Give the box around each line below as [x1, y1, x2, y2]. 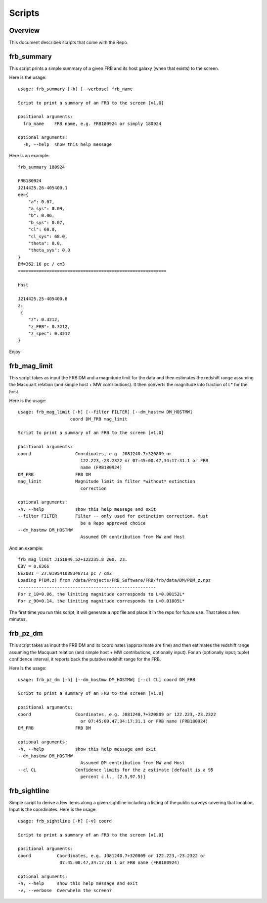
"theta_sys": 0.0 [28, 247, 70, 253]
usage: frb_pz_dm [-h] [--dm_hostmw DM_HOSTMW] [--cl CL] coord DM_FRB [18, 677, 195, 682]
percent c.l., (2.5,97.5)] [80, 774, 146, 780]
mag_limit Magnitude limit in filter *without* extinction [18, 479, 195, 484]
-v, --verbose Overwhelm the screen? [18, 888, 112, 893]
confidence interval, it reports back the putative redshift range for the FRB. [9, 656, 161, 662]
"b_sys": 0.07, [28, 220, 65, 225]
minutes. [9, 616, 27, 622]
